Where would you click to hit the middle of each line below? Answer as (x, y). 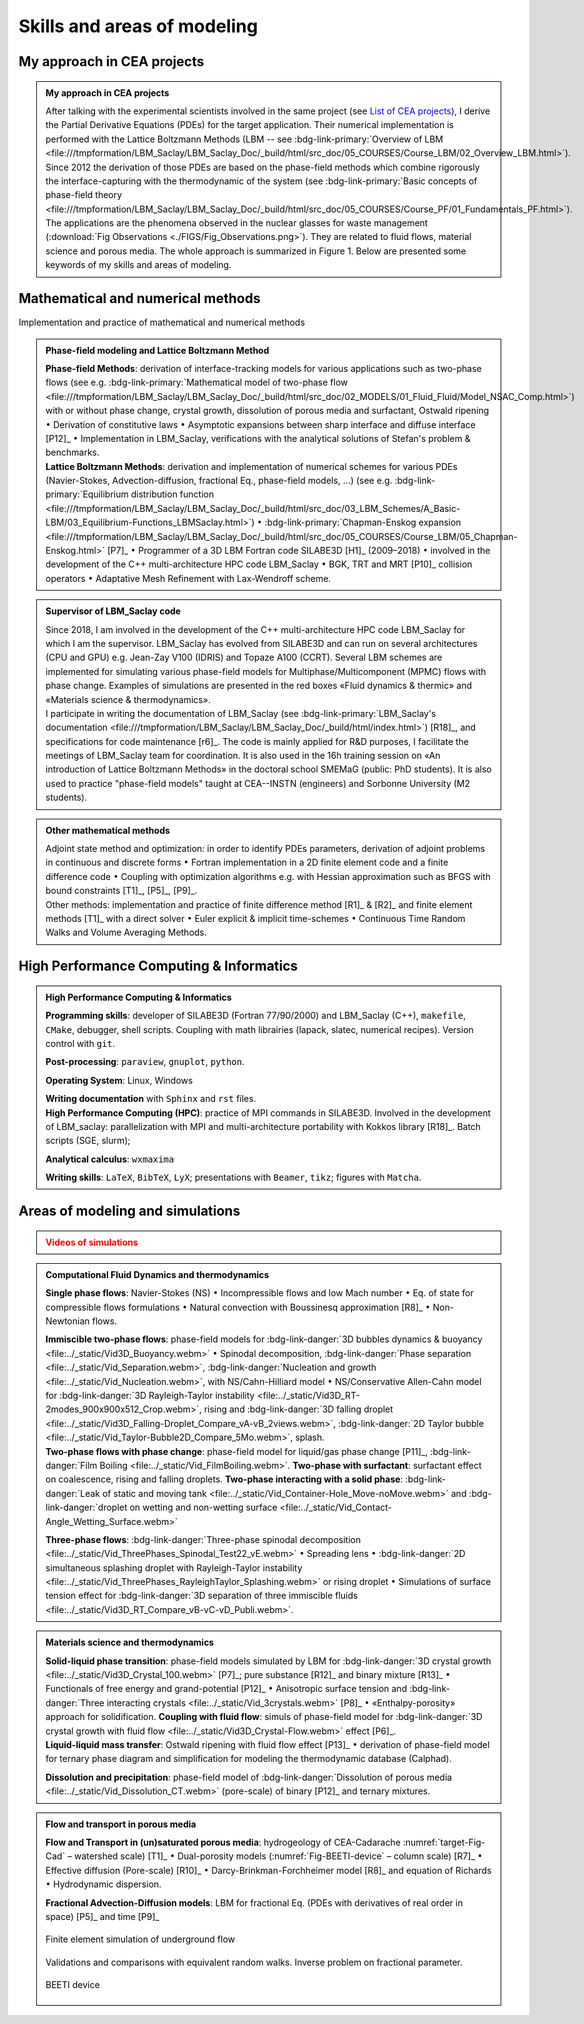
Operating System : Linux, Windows (119, 1080)
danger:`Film (71, 1465)
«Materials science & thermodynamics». (128, 699)
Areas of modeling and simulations (129, 1210)
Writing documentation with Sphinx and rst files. (151, 1099)
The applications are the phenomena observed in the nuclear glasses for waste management (237, 223)
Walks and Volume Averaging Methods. (126, 932)
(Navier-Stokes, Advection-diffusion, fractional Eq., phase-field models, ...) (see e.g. (219, 481)
